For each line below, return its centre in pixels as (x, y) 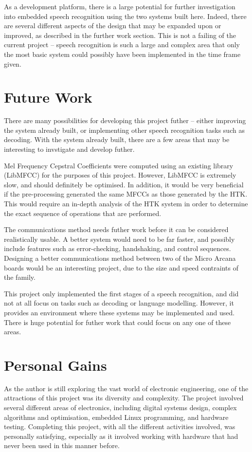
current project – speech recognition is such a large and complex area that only (122, 45)
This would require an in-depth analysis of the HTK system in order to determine (126, 204)
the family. (20, 277)
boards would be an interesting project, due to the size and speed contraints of (121, 267)
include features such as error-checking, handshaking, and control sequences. (117, 248)
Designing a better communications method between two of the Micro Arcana (120, 258)
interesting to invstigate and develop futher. (69, 149)
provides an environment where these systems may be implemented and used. (119, 312)
